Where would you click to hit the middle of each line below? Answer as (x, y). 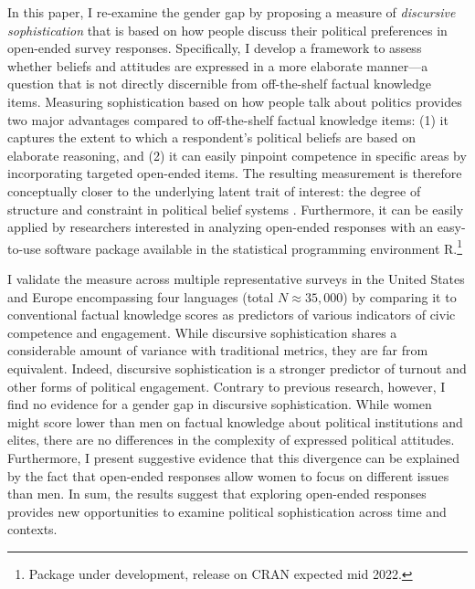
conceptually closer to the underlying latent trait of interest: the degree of (214, 190)
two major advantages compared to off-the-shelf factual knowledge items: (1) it (228, 119)
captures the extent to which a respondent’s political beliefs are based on (211, 137)
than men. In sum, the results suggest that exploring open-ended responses (217, 494)
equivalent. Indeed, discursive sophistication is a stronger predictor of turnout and (237, 368)
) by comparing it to (400, 296)
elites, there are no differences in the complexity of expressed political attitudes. (231, 440)
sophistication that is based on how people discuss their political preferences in (227, 30)
